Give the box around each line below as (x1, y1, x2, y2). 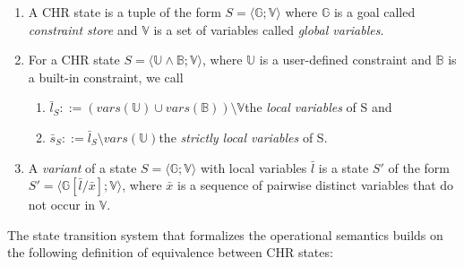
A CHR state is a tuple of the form (28, 3, 221, 21)
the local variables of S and (245, 98, 392, 116)
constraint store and (28, 20, 138, 39)
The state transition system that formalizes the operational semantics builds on (7, 225, 443, 244)
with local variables (200, 158, 307, 177)
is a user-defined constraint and (259, 50, 432, 69)
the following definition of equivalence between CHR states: (7, 243, 333, 262)
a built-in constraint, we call (28, 67, 184, 86)
